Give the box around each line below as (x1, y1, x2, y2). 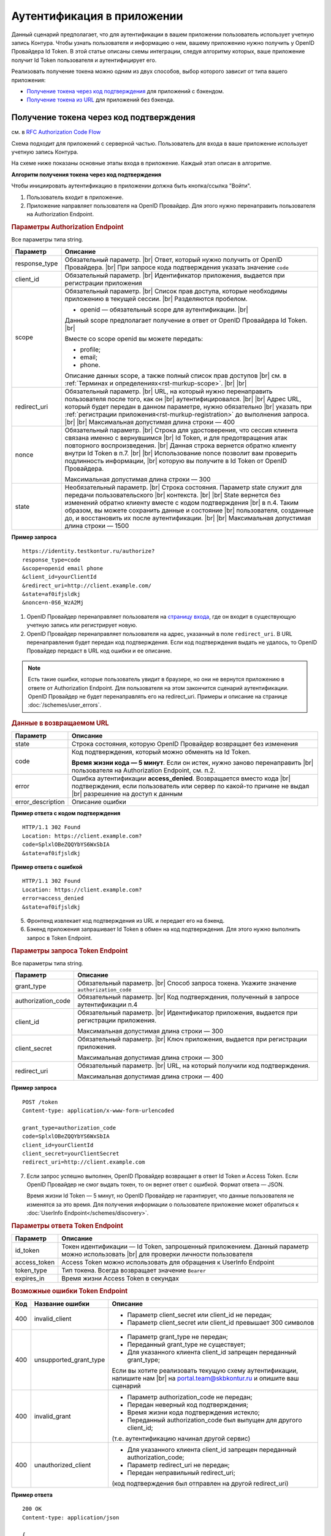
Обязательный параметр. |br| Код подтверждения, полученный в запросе (77, 993, 300, 1001)
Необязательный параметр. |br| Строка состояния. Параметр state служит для (64, 483, 302, 492)
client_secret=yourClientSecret (22, 1150, 120, 1157)
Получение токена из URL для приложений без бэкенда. (26, 96, 175, 104)
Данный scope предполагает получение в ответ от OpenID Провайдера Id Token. (64, 316, 308, 324)
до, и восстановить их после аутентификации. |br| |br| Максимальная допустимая (64, 514, 311, 522)
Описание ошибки (71, 797, 127, 806)
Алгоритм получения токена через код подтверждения (11, 171, 162, 178)
